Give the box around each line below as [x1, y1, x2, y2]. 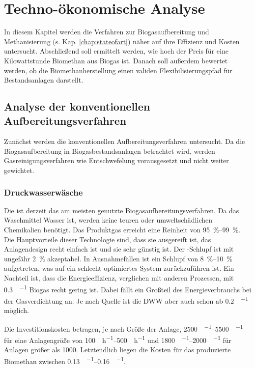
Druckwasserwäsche [4, 186, 83, 198]
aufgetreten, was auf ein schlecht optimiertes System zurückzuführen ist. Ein [4, 263, 234, 273]
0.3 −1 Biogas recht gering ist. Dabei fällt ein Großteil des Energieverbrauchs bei [4, 283, 252, 294]
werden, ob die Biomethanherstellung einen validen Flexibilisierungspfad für [4, 65, 232, 75]
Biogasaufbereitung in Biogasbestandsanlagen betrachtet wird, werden [4, 145, 215, 156]
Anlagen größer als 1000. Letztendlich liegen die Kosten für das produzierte [4, 344, 231, 355]
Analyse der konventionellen [4, 99, 150, 114]
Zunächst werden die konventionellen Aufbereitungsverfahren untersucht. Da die [4, 136, 245, 146]
